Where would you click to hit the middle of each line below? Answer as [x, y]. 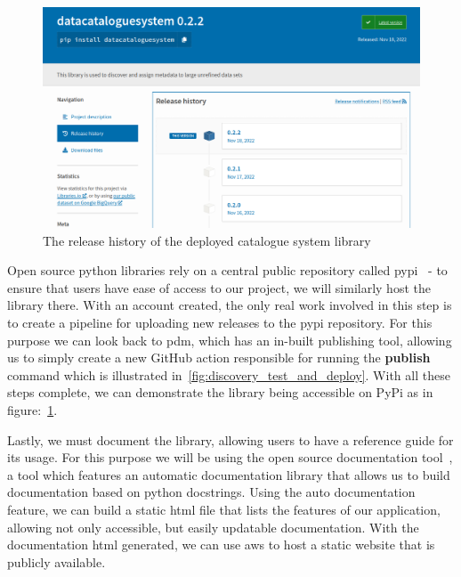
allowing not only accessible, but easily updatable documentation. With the [213, 527]
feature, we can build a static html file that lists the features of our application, [224, 509]
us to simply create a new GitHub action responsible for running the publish [219, 358]
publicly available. [57, 561]
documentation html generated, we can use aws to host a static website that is [221, 544]
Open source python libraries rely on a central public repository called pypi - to [227, 270]
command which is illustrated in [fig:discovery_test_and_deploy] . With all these [229, 374]
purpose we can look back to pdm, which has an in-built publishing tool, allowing [230, 340]
